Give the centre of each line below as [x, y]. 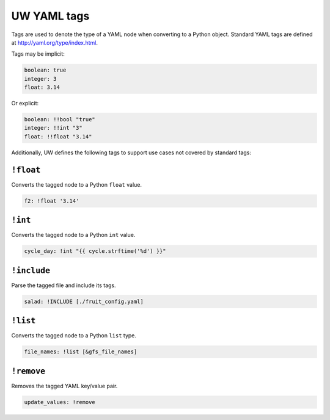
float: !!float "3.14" [58, 137]
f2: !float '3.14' [52, 201]
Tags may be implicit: [38, 54]
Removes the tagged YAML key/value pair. [64, 386]
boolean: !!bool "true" [60, 120]
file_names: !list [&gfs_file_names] [81, 352]
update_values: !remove [60, 402]
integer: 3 [40, 79]
